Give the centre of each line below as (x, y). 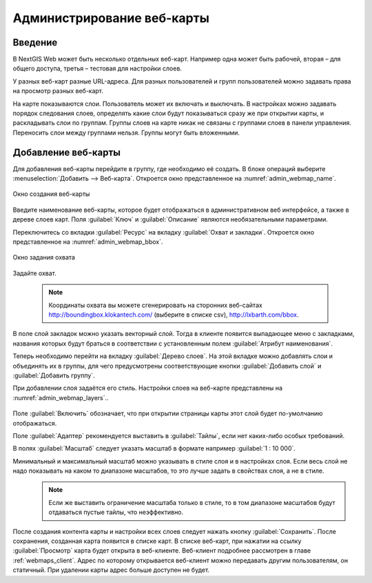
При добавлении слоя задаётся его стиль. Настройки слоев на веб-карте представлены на (147, 388)
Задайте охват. (34, 273)
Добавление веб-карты (66, 152)
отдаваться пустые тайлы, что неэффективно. (116, 512)
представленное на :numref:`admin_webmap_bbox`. (88, 242)
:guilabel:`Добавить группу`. (54, 375)
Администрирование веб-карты (111, 18)
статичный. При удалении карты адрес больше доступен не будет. (111, 570)
